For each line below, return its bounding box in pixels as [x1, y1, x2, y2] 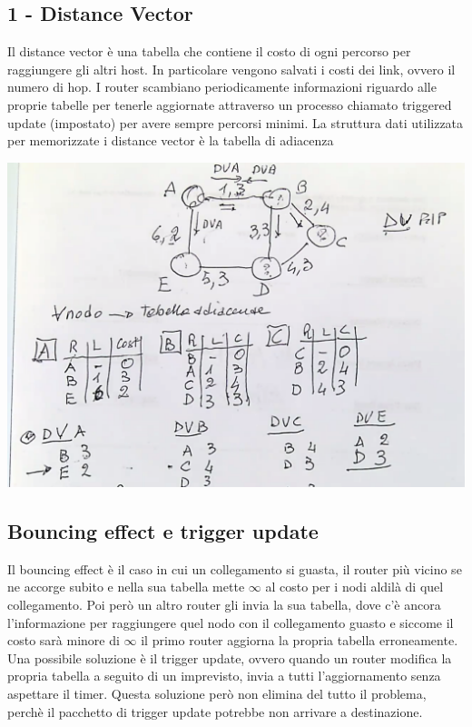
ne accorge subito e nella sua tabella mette [7, 577, 245, 596]
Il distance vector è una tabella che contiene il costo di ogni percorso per [7, 42, 411, 61]
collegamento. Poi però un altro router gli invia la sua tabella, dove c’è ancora [7, 595, 441, 614]
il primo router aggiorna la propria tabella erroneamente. [141, 631, 458, 650]
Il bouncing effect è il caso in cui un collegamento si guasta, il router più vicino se [7, 559, 462, 578]
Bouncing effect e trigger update [7, 517, 319, 545]
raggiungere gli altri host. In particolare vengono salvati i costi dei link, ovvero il [7, 59, 456, 78]
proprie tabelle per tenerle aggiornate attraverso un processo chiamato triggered [7, 95, 452, 114]
